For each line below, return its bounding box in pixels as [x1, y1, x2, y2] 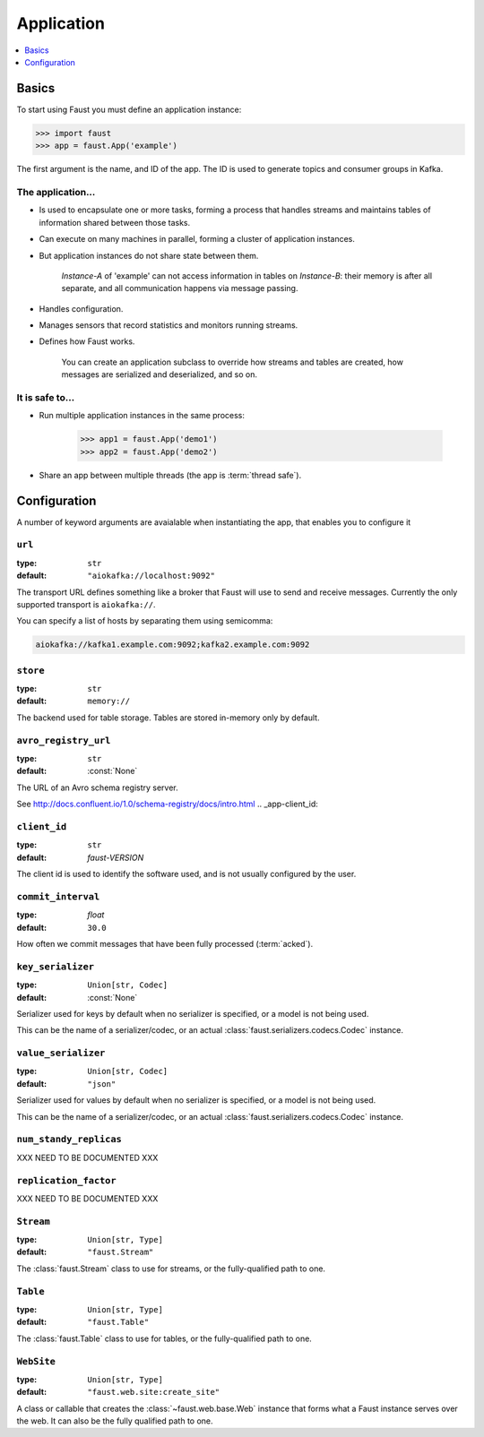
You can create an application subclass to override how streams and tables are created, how [61, 357, 403, 367]
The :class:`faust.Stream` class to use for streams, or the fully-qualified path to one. [16, 1263, 326, 1274]
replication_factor [16, 1175, 117, 1186]
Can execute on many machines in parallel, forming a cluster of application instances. [39, 234, 356, 245]
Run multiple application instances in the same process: [39, 410, 246, 421]
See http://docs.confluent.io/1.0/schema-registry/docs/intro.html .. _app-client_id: [16, 798, 318, 810]
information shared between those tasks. [39, 217, 191, 228]
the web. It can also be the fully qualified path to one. [16, 1415, 214, 1426]
